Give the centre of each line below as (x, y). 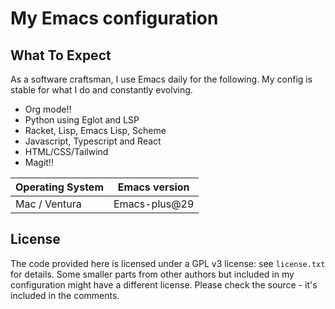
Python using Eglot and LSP (82, 120)
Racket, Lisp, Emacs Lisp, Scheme (95, 130)
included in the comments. (65, 295)
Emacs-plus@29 (154, 204)
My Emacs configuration (114, 18)
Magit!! (39, 162)
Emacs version (153, 187)
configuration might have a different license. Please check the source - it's (164, 284)
